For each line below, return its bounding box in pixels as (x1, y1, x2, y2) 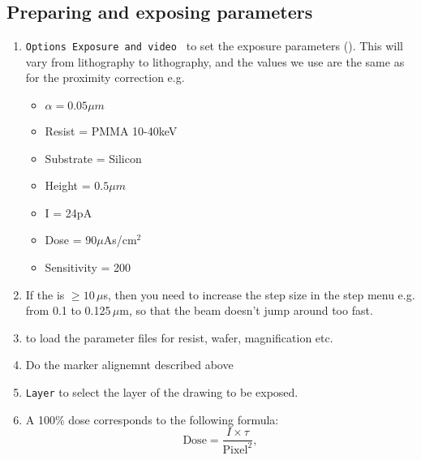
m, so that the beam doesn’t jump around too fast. (119, 302, 373, 319)
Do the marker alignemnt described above (25, 356, 234, 373)
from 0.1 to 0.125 (25, 302, 111, 319)
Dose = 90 (45, 231, 97, 248)
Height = (45, 177, 91, 194)
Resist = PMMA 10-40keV (45, 123, 178, 140)
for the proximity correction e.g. (25, 69, 185, 86)
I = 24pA (45, 204, 92, 221)
